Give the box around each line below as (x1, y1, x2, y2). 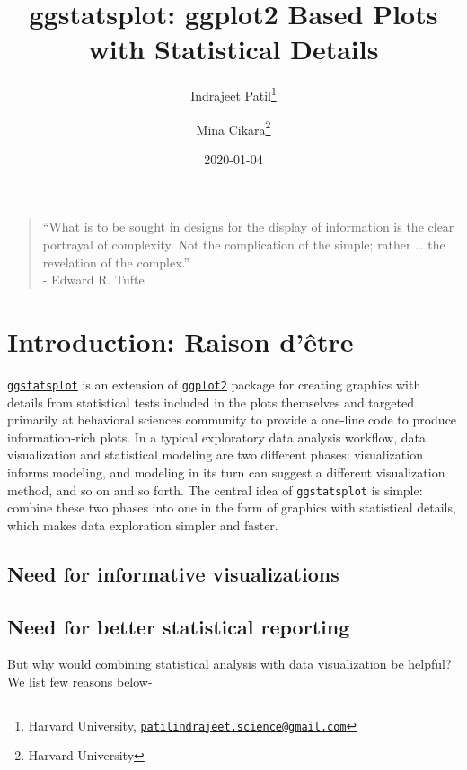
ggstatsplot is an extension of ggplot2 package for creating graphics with (7, 374, 421, 393)
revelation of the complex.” (42, 252, 190, 271)
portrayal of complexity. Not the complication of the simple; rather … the (42, 235, 445, 253)
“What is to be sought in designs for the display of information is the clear (42, 217, 454, 236)
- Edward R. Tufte (42, 270, 145, 289)
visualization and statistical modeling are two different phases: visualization (7, 445, 423, 464)
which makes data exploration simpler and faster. (7, 515, 278, 534)
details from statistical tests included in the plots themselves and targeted (7, 392, 414, 411)
